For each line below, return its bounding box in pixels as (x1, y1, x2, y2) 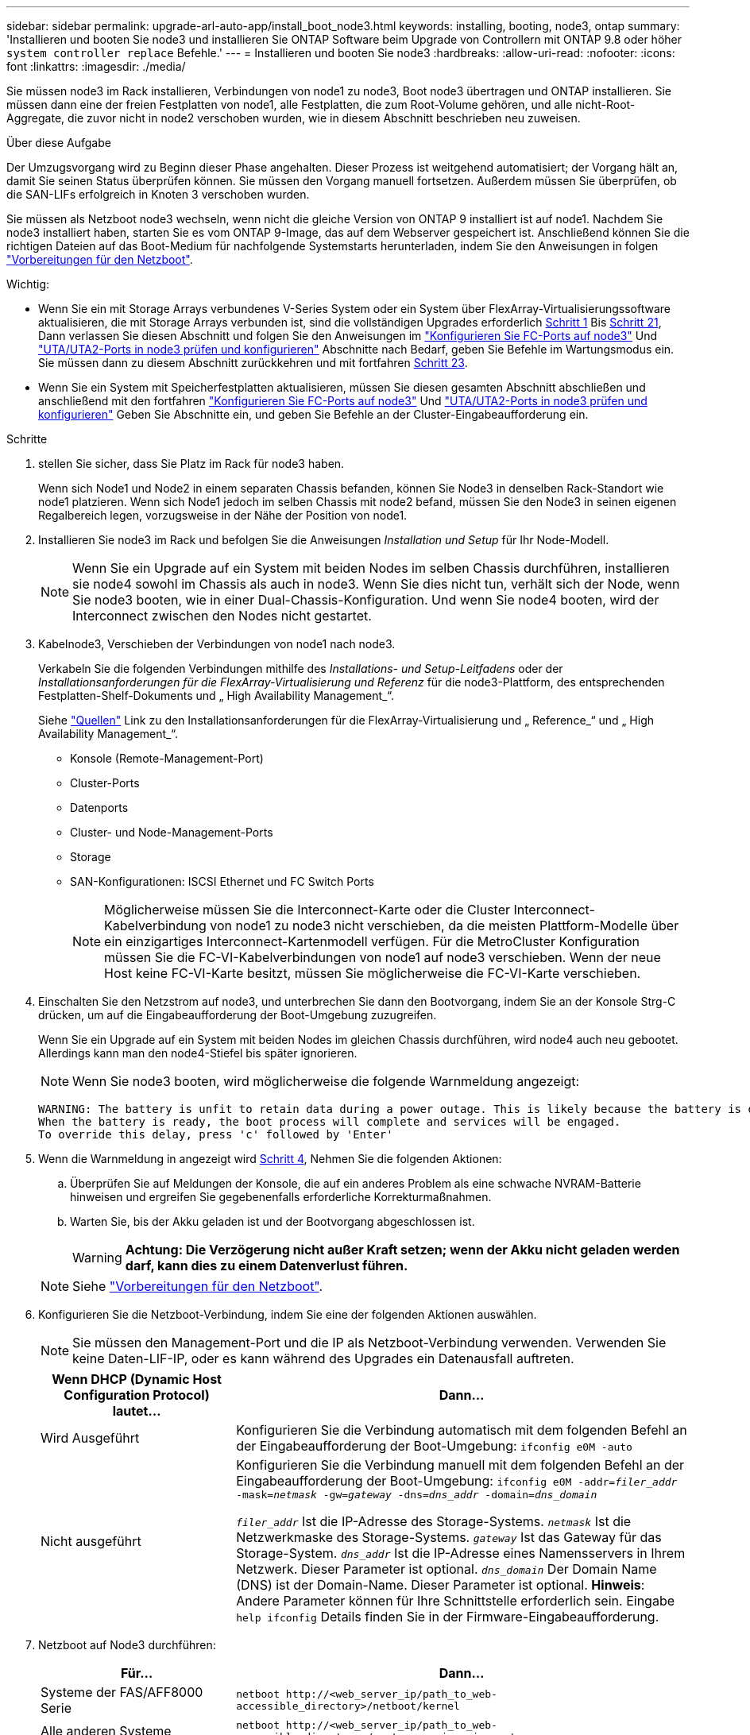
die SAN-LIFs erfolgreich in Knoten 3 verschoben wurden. (6, 187, 310, 201)
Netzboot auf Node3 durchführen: (38, 1638, 216, 1652)
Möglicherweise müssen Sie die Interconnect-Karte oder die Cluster (104, 902, 511, 918)
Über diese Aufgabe (6, 136, 111, 149)
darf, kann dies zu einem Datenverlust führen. (125, 1258, 408, 1273)
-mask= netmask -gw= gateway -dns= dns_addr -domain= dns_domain (236, 1489, 597, 1501)
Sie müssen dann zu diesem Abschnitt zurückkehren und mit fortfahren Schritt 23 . (38, 356, 468, 369)
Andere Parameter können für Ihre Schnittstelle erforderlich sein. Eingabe (236, 1593, 675, 1609)
